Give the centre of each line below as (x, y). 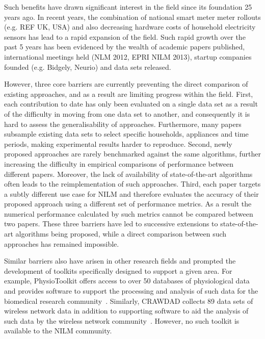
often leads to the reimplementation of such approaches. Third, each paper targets (132, 184)
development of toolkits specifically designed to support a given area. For (118, 270)
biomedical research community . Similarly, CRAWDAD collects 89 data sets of (129, 301)
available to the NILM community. (58, 331)
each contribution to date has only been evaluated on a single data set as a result (131, 104)
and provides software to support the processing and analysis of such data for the (131, 291)
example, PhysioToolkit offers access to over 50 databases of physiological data (127, 281)
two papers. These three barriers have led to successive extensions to (111, 224)
